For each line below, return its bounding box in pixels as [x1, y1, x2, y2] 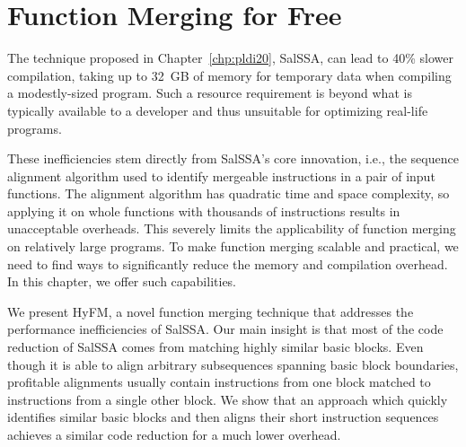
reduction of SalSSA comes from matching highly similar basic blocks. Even [7, 337, 424, 356]
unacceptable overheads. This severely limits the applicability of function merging [7, 219, 456, 238]
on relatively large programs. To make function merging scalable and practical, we [7, 237, 459, 256]
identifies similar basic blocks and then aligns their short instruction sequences [7, 408, 439, 426]
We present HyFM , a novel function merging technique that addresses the [7, 302, 414, 320]
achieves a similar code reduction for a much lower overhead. [7, 425, 341, 443]
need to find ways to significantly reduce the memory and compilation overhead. [7, 254, 448, 273]
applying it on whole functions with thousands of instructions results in [7, 201, 400, 220]
